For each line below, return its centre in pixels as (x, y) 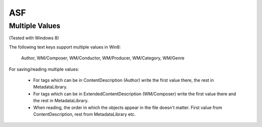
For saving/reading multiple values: (44, 69)
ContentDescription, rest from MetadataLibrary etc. (84, 114)
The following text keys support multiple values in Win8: (65, 47)
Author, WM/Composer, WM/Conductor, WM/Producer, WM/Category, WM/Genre (103, 58)
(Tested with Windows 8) (34, 38)
